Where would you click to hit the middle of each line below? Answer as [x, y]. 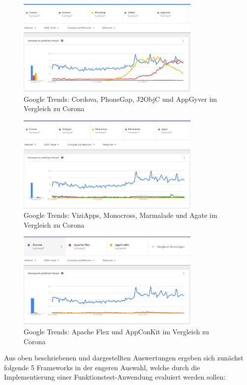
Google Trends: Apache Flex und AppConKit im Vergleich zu [116, 332]
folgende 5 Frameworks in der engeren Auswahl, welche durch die [102, 367]
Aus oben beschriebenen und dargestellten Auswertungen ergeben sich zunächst [124, 358]
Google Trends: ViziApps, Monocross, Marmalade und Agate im [121, 215]
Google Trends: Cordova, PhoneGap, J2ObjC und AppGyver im [120, 99]
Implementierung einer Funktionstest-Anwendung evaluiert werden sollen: [115, 377]
